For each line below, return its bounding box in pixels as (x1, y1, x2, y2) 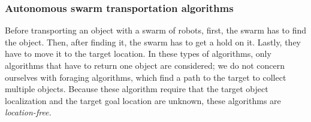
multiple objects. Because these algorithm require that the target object (5, 83, 268, 95)
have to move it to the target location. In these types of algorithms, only (5, 47, 271, 60)
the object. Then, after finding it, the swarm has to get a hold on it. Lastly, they (5, 35, 301, 48)
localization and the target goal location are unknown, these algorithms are (5, 94, 281, 106)
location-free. (5, 106, 52, 118)
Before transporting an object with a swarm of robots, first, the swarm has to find (5, 24, 306, 36)
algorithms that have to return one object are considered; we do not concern (5, 59, 285, 71)
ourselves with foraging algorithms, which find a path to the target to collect (5, 71, 286, 83)
